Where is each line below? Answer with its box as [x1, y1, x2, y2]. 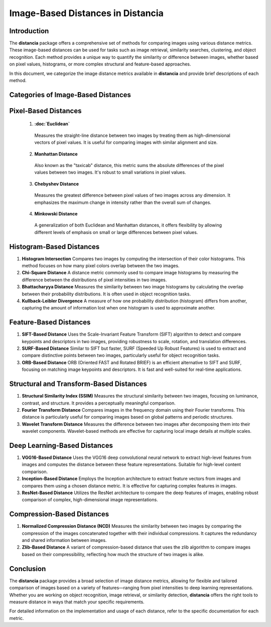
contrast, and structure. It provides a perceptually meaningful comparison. [22, 400, 176, 406]
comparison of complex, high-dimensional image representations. [22, 497, 158, 503]
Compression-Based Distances [9, 510, 109, 518]
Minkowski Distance [34, 210, 78, 216]
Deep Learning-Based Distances [9, 441, 113, 450]
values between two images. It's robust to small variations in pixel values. [34, 169, 186, 176]
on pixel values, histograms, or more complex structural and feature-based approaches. [9, 61, 191, 67]
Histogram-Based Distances [9, 242, 100, 251]
